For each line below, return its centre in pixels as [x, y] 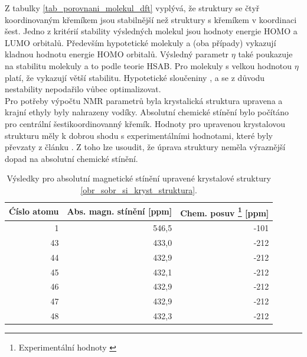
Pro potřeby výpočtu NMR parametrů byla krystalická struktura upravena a [144, 100]
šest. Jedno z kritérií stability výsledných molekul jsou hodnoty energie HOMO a [151, 31]
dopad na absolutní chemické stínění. [71, 158]
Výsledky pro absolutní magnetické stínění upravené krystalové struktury [139, 178]
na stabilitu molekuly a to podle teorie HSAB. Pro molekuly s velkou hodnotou [148, 65]
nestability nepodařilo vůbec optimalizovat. [83, 89]
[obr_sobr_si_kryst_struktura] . [139, 189]
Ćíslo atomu [34, 211]
